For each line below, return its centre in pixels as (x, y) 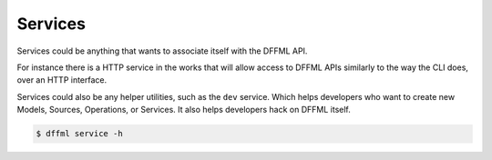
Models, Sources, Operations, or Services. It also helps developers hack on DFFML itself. (184, 110)
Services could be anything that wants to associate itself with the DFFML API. (162, 51)
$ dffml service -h (79, 134)
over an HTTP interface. (62, 80)
